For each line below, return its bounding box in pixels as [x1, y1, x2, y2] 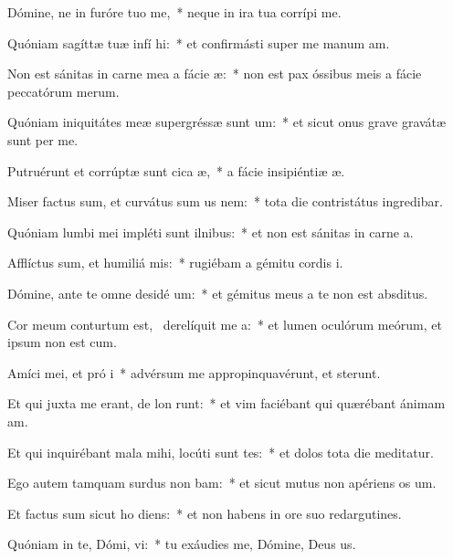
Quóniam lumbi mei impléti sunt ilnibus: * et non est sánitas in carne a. [7, 222, 414, 241]
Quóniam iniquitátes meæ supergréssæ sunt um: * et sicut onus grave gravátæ [7, 112, 447, 132]
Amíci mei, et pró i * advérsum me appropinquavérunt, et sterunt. [7, 363, 381, 382]
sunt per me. [7, 130, 79, 149]
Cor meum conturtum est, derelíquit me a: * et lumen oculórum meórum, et [7, 314, 442, 333]
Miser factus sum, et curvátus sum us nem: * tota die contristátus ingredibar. [7, 192, 443, 211]
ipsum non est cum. [7, 332, 117, 352]
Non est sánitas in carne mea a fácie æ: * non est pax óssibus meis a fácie [7, 64, 422, 83]
